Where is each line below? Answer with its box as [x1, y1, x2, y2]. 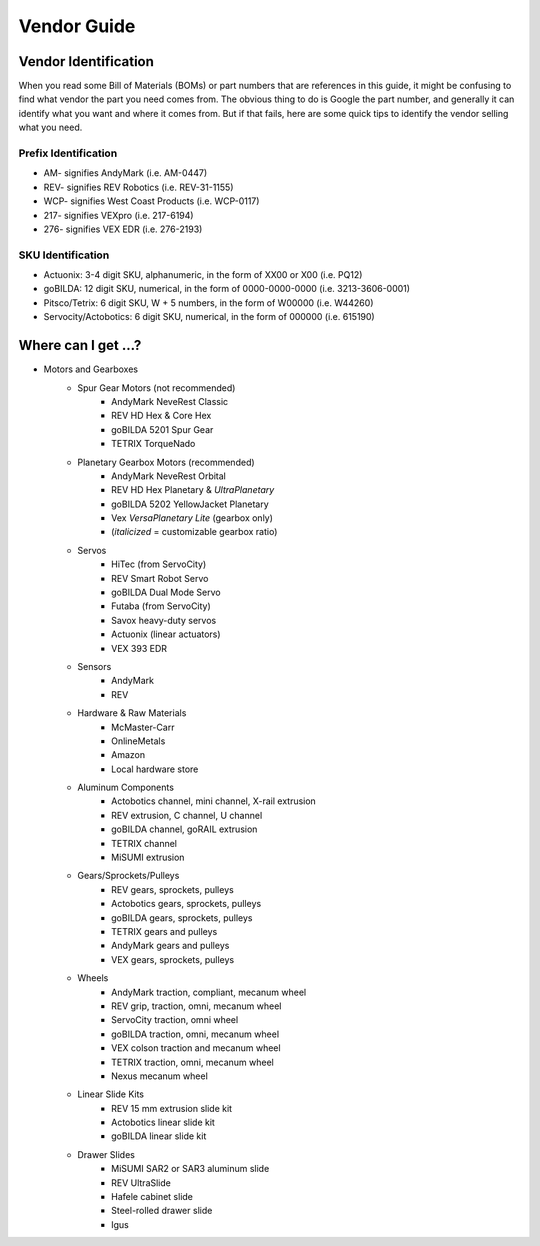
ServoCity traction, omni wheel [111, 1014, 239, 1026]
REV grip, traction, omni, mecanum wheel [111, 1000, 282, 1012]
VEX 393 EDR [111, 642, 168, 654]
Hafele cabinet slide [111, 1191, 194, 1203]
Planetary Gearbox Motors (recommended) [77, 456, 255, 468]
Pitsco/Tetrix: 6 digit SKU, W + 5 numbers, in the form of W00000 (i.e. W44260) [43, 296, 374, 309]
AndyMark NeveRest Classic [111, 395, 229, 407]
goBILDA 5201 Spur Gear [111, 423, 214, 435]
